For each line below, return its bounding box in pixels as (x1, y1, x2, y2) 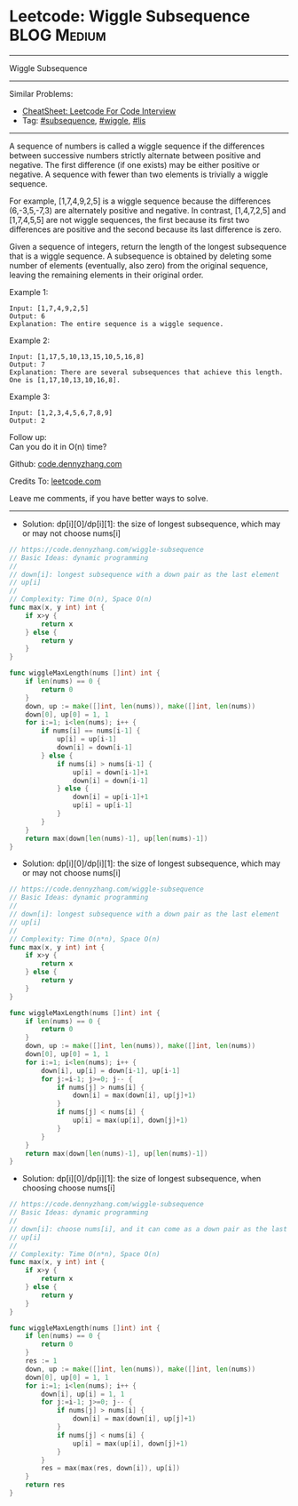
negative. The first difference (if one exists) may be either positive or (9, 159, 260, 170)
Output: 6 (9, 311, 46, 321)
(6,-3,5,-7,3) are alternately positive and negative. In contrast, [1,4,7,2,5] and (9, 204, 286, 215)
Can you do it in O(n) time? (9, 441, 107, 452)
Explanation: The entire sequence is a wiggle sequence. (9, 319, 224, 328)
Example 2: (9, 335, 51, 346)
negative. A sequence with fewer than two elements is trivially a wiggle (9, 169, 269, 180)
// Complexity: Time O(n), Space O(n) (9, 595, 153, 604)
